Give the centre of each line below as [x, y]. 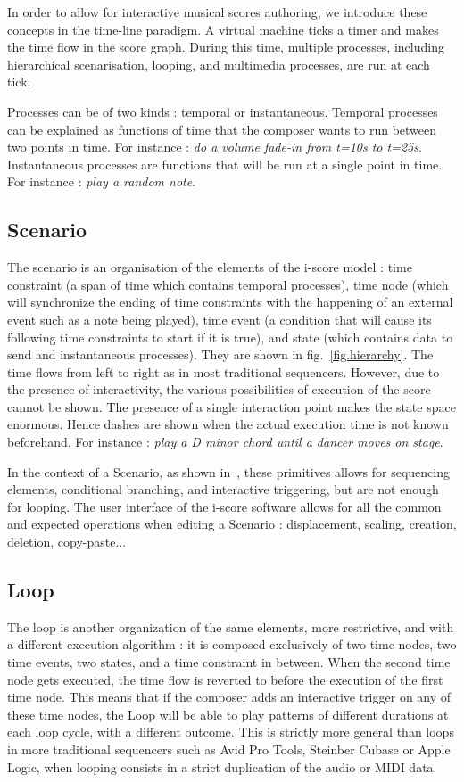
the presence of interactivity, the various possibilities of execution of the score [219, 389]
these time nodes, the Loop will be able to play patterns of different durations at [228, 714]
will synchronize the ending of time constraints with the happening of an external [230, 302]
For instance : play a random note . [102, 181]
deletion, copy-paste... [67, 542]
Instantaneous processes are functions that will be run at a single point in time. [225, 164]
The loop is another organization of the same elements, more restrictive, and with [231, 626]
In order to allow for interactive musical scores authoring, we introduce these [217, 12]
